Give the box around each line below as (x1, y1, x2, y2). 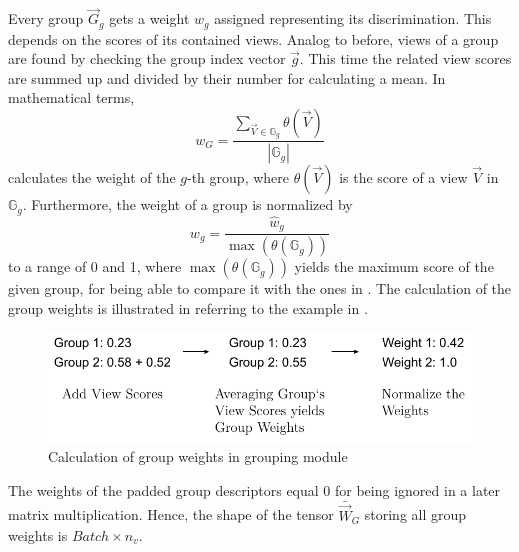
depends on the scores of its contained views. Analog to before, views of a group (8, 28, 499, 49)
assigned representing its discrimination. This (214, 8, 492, 29)
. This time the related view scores (299, 48, 512, 69)
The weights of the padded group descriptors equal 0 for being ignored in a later (8, 479, 501, 500)
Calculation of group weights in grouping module (48, 446, 348, 467)
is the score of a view (339, 167, 468, 188)
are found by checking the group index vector (8, 48, 286, 69)
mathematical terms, (8, 87, 135, 108)
